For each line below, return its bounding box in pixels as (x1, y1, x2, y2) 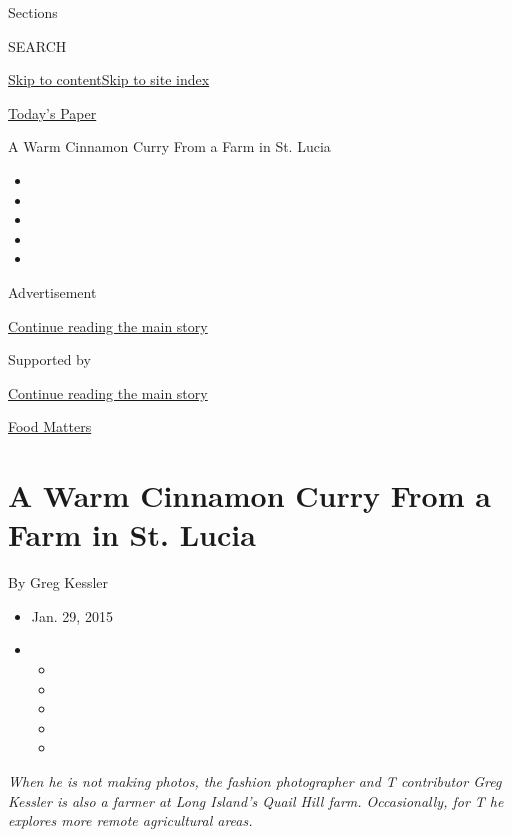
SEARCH (8, 35, 67, 56)
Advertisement (8, 281, 97, 302)
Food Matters (8, 416, 92, 437)
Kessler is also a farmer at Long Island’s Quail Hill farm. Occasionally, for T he (8, 790, 504, 811)
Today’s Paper (8, 102, 97, 123)
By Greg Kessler (8, 572, 109, 593)
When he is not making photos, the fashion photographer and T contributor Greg (8, 770, 502, 791)
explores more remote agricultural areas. (8, 810, 253, 831)
